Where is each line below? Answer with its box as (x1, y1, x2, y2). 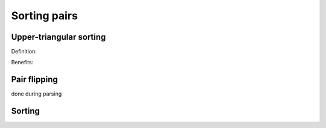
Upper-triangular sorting (11, 32, 106, 42)
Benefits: (11, 59, 34, 66)
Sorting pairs (11, 9, 78, 22)
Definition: (11, 48, 37, 55)
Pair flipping (11, 75, 58, 85)
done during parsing (11, 90, 62, 97)
